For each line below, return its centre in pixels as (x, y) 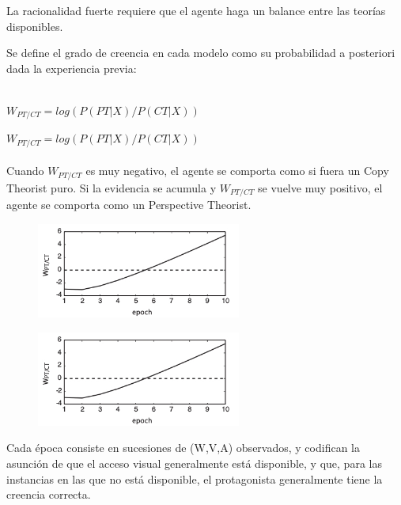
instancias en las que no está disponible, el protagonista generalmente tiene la (195, 478)
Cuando (25, 171)
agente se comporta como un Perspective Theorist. (129, 205)
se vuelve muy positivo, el (320, 187)
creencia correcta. (49, 494)
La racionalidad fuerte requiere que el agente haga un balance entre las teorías (196, 10)
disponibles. (35, 26)
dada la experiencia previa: (72, 68)
